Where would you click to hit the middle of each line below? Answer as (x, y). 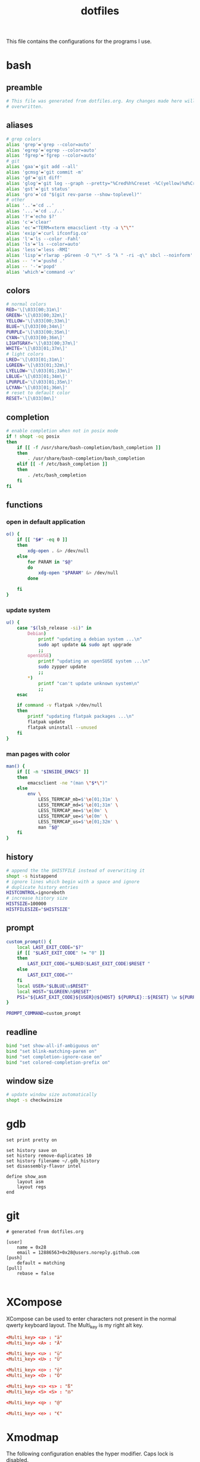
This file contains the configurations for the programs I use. (79, 41)
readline (22, 1032)
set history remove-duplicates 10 (49, 1156)
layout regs (32, 1187)
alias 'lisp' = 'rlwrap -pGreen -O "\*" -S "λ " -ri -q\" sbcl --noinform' (100, 255)
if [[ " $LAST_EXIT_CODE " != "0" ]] (61, 953)
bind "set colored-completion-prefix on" (58, 1063)
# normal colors (26, 304)
